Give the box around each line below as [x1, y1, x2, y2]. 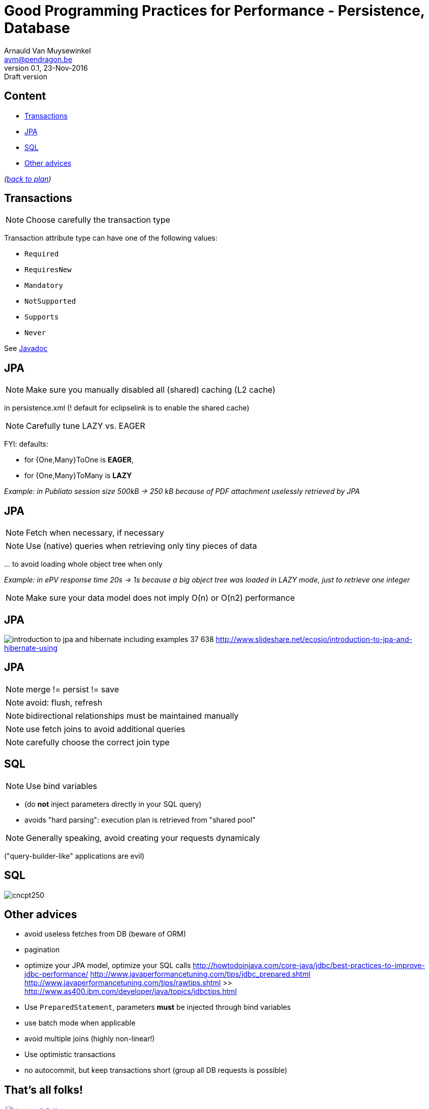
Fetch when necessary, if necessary [26, 528, 164, 538]
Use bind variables [26, 780, 98, 791]
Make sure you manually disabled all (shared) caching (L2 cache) [26, 385, 275, 395]
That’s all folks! [4, 1083, 83, 1096]
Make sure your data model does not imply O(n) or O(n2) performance [26, 593, 295, 603]
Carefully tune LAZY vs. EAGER [26, 421, 145, 431]
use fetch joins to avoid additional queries [26, 723, 186, 734]
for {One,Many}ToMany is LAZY [24, 471, 132, 480]
